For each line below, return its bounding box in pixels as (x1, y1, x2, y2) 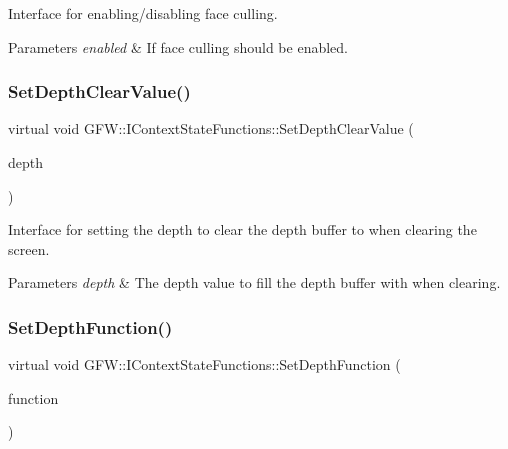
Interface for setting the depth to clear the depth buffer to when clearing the (8, 219, 477, 240)
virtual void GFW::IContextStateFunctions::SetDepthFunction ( (8, 354, 401, 375)
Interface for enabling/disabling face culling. (8, 3, 278, 23)
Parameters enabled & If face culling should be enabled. (8, 36, 348, 57)
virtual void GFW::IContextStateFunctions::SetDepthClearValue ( (8, 118, 414, 139)
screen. (8, 238, 50, 259)
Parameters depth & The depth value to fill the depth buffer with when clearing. (8, 272, 501, 293)
